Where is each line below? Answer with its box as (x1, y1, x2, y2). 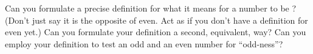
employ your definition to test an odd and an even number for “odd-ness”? (5, 37, 283, 50)
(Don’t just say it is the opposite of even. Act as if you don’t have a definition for (5, 13, 308, 26)
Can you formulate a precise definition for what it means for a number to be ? (5, 2, 297, 14)
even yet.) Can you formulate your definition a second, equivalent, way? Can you (5, 25, 306, 38)
